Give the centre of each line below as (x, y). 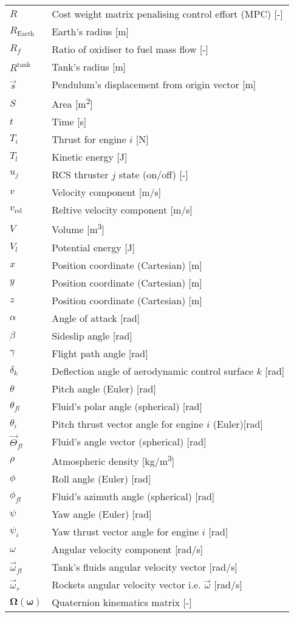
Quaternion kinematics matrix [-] (122, 602)
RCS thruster (80, 175)
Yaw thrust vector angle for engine (125, 532)
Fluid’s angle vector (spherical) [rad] (129, 441)
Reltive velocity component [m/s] (122, 210)
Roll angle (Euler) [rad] (101, 479)
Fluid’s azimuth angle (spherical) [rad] (133, 497)
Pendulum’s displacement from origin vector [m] (154, 84)
